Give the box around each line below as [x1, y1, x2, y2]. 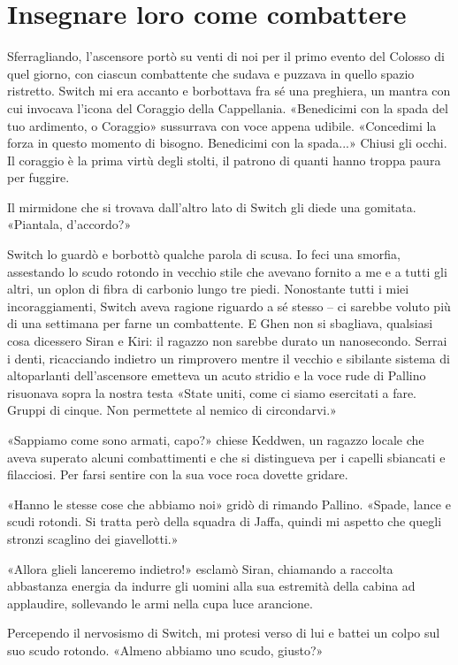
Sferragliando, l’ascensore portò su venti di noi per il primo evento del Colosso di [7, 47, 445, 65]
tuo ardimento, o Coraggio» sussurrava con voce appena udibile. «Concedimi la [7, 116, 437, 134]
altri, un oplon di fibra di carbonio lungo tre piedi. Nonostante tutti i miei [7, 279, 409, 298]
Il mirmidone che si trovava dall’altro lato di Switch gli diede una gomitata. [7, 197, 416, 216]
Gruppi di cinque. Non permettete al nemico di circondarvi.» [7, 401, 337, 419]
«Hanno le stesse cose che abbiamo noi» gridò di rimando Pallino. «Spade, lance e [7, 494, 451, 513]
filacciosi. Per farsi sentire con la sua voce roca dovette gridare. [7, 465, 348, 484]
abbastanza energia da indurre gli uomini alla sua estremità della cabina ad [7, 577, 416, 595]
